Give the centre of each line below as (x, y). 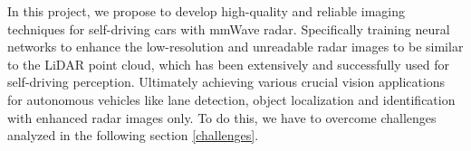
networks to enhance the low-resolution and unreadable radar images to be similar (235, 47)
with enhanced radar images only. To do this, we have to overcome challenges (222, 117)
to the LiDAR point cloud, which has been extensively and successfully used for (228, 64)
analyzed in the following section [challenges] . (133, 135)
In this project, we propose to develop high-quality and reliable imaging (206, 11)
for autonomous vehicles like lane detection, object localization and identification (231, 99)
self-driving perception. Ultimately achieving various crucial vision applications (226, 82)
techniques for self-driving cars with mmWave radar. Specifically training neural (229, 28)
